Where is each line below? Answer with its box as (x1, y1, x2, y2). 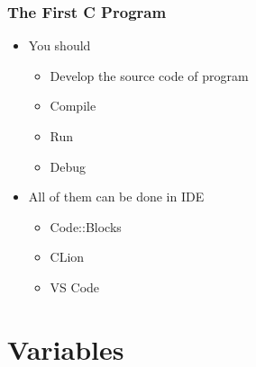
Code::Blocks (50, 217, 122, 236)
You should (28, 36, 91, 55)
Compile (50, 96, 96, 115)
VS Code (50, 277, 100, 296)
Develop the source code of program (50, 66, 249, 85)
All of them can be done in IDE (28, 187, 205, 206)
